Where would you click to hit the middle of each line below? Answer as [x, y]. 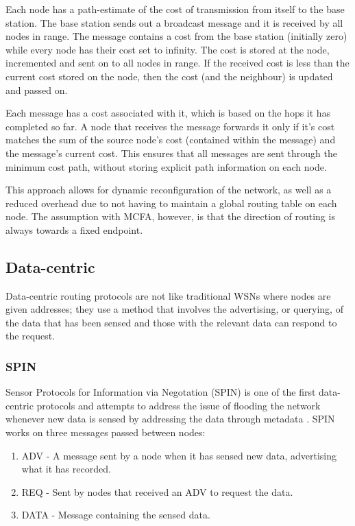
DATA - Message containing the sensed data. [116, 515]
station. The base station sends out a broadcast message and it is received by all [174, 22]
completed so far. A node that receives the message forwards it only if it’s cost [170, 126]
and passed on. [37, 89]
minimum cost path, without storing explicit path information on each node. [166, 166]
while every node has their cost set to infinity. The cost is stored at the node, [168, 49]
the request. [30, 336]
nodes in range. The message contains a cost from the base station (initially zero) [176, 36]
